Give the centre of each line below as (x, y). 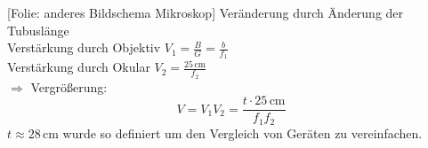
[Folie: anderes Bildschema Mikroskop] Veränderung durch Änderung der (206, 12)
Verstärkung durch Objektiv (84, 47)
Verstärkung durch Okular (79, 67)
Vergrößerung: (69, 86)
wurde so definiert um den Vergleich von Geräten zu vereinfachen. (242, 132)
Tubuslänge (38, 30)
